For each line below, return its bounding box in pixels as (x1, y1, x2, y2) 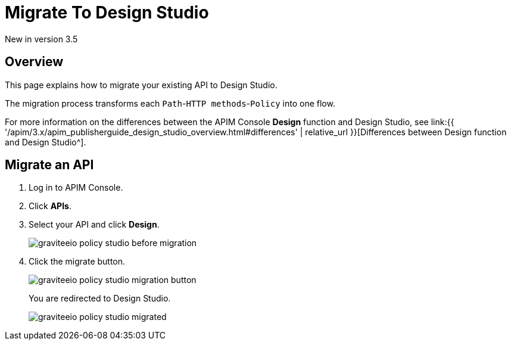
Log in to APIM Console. (29, 182, 123, 193)
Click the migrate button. (29, 256, 126, 267)
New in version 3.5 (5, 33, 78, 44)
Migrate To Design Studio (5, 2, 209, 23)
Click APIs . (29, 201, 71, 212)
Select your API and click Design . (29, 219, 160, 230)
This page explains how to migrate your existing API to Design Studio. (5, 79, 278, 90)
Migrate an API (5, 157, 94, 173)
